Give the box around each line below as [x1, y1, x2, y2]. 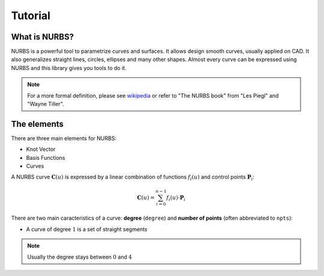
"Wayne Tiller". [27, 101, 64, 108]
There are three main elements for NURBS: [11, 135, 117, 142]
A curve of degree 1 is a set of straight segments [26, 225, 148, 233]
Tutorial [11, 9, 51, 22]
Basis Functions [26, 154, 65, 161]
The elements [11, 119, 64, 129]
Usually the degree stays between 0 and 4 [27, 253, 132, 260]
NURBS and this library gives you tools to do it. [11, 64, 127, 71]
